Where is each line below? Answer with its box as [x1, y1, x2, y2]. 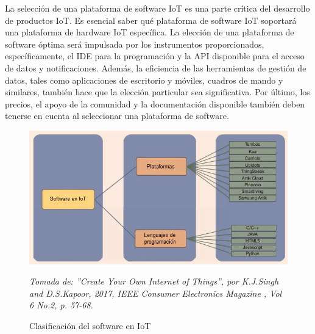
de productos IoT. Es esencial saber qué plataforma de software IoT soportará [5, 13, 297, 26]
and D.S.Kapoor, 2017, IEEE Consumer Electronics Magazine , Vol [29, 286, 282, 299]
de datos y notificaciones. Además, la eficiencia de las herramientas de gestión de [5, 61, 306, 74]
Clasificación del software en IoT [29, 319, 151, 332]
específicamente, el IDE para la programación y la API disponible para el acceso [5, 49, 305, 62]
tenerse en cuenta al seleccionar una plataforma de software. [5, 109, 229, 122]
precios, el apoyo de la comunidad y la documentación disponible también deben [5, 97, 305, 110]
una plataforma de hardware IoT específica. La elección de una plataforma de [5, 26, 294, 38]
